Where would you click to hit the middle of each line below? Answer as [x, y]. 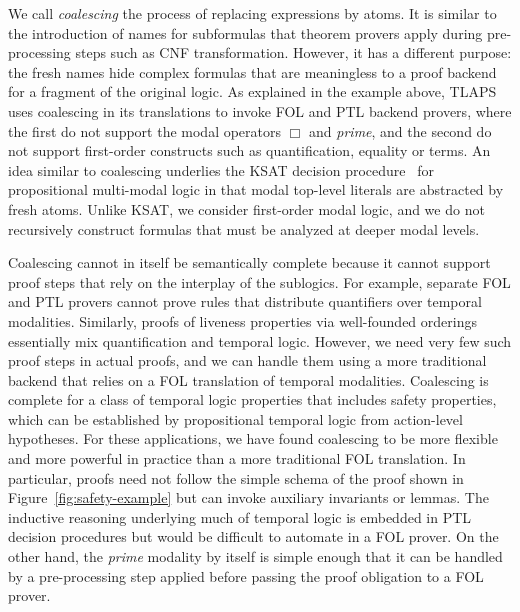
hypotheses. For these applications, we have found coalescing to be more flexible [253, 438]
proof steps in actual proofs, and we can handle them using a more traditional [247, 360]
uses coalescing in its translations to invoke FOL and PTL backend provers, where [260, 110]
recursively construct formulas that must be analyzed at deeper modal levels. [244, 228]
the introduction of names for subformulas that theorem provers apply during [245, 32]
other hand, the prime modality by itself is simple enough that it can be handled [255, 556]
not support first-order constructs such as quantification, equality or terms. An [249, 150]
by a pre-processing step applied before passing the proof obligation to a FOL [246, 575]
